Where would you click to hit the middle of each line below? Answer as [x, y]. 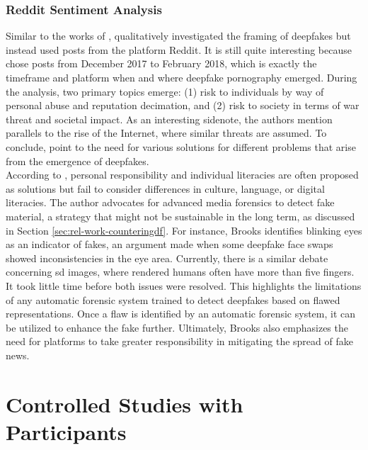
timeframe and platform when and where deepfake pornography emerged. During [182, 77]
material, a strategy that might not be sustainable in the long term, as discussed [180, 216]
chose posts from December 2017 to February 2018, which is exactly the [161, 63]
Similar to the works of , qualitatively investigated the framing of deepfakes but [178, 36]
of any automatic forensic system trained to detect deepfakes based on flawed [173, 299]
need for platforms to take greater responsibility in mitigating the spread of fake [179, 341]
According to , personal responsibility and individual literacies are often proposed [182, 175]
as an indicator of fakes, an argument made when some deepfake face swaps [169, 244]
